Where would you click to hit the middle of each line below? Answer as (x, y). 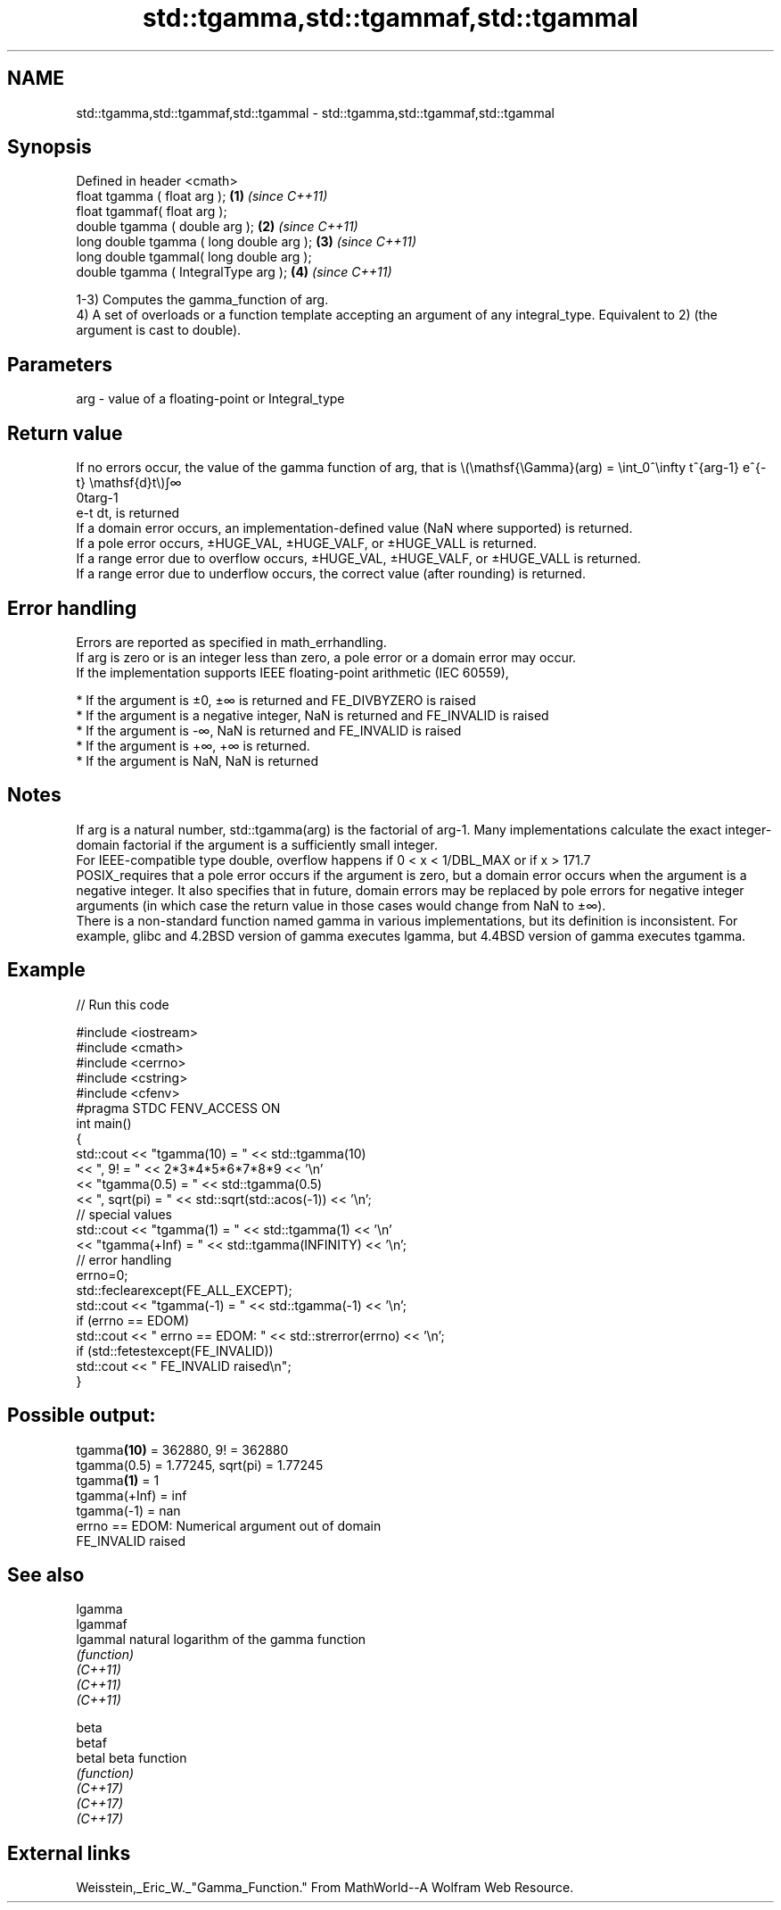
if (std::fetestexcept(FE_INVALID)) (175, 1350)
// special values (124, 1214)
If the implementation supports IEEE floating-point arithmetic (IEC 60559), (292, 672)
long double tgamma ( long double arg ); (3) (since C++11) (247, 242)
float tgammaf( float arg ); (152, 212)
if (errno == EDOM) (133, 1320)
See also (46, 1574)
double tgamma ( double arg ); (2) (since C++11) (217, 227)
